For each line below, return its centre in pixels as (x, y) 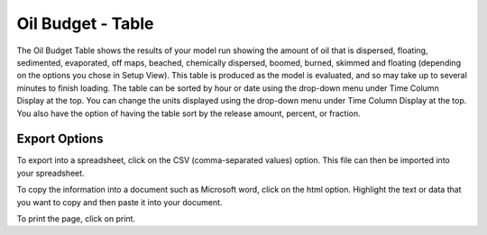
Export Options (60, 139)
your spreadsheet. (51, 173)
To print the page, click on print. (76, 218)
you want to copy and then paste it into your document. (119, 202)
